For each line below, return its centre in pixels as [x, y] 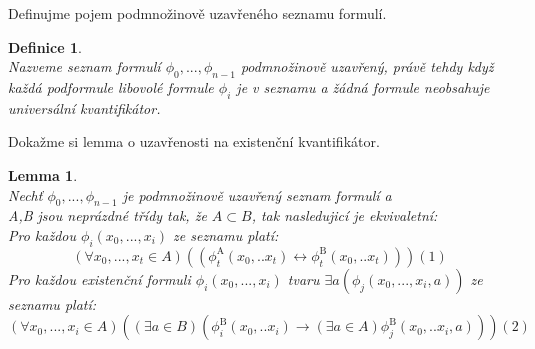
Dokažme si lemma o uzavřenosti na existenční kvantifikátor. [194, 141]
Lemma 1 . [43, 174]
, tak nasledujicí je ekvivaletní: [344, 215]
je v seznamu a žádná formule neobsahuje [363, 86]
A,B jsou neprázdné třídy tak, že [107, 215]
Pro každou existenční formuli [99, 278]
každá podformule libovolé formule [111, 86]
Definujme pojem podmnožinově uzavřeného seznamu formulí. [197, 13]
